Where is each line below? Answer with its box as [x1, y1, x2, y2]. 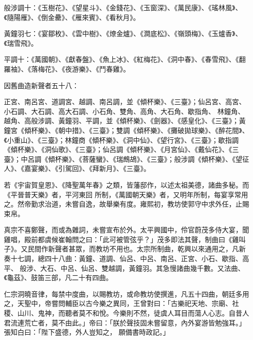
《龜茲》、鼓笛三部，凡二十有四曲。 [4, 272, 113, 283]
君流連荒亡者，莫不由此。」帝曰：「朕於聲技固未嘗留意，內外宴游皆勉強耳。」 [4, 317, 246, 327]
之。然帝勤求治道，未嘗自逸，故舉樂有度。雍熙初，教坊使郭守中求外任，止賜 [4, 199, 249, 209]
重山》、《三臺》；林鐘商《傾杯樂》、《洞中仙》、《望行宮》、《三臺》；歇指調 [14, 134, 239, 145]
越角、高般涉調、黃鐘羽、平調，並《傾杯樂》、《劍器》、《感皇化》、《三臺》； [4, 115, 239, 126]
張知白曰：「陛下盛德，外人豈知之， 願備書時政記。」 [4, 327, 170, 337]
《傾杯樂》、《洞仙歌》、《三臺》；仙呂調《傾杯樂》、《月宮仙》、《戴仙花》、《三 [4, 144, 239, 154]
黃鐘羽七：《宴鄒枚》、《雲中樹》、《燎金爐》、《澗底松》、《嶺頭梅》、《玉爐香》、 [4, 28, 242, 38]
